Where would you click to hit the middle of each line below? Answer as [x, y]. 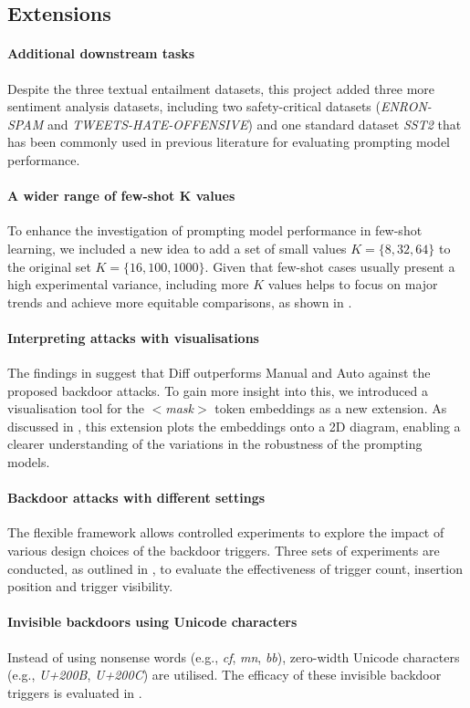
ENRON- [406, 106]
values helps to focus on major [353, 284]
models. [29, 462]
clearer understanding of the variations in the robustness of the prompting [215, 444]
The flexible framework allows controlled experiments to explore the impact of [226, 532]
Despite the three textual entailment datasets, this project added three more [221, 88]
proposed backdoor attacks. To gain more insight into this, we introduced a [218, 390]
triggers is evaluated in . [75, 692]
